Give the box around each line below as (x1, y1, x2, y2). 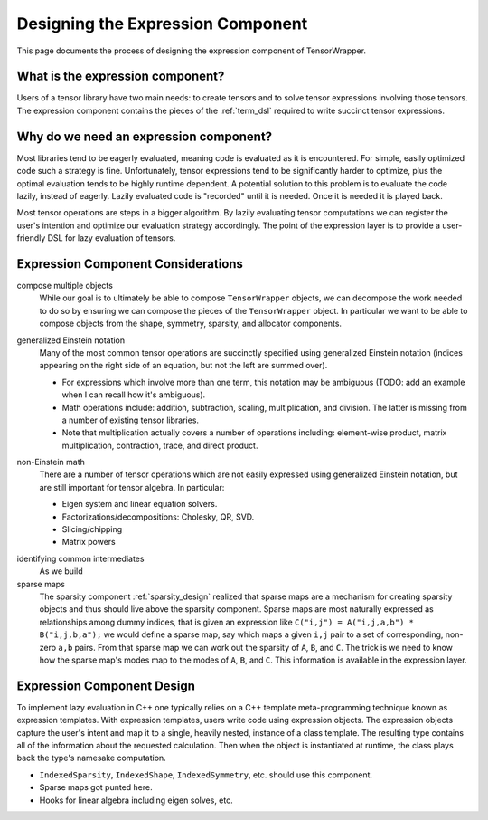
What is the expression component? (16, 69, 225, 84)
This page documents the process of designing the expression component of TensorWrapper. (16, 45, 366, 56)
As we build (39, 566, 83, 577)
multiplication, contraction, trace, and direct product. (61, 440, 258, 451)
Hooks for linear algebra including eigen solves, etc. (39, 795, 234, 806)
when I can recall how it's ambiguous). (61, 389, 206, 400)
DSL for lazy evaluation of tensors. (47, 233, 176, 243)
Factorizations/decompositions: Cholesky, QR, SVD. (61, 511, 255, 522)
